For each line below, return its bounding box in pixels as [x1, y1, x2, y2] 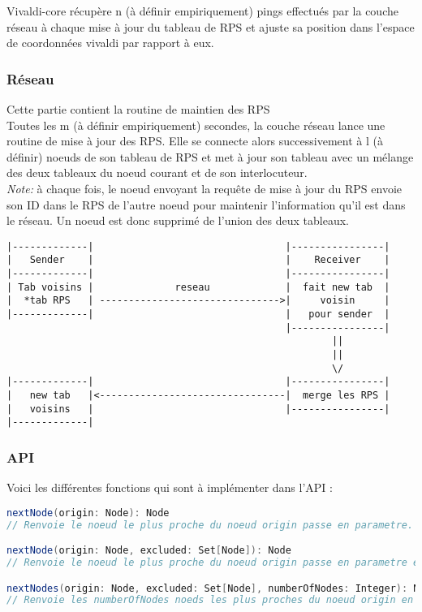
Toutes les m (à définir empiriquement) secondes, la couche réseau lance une [6, 116, 385, 133]
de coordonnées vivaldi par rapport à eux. [6, 34, 214, 51]
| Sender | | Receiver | [6, 254, 390, 266]
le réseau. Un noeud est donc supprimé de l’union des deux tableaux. [6, 212, 349, 229]
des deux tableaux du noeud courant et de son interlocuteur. [6, 164, 308, 181]
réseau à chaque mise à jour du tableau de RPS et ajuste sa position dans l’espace [6, 18, 415, 35]
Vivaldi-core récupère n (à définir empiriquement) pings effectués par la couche [6, 2, 398, 19]
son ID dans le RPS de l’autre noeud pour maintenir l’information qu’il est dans [6, 196, 406, 213]
